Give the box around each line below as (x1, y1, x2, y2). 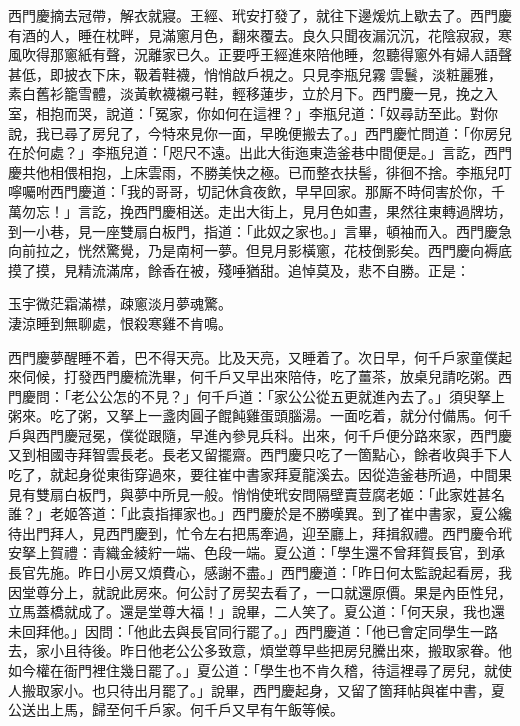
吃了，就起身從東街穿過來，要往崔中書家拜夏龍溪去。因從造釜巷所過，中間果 (8, 464, 512, 485)
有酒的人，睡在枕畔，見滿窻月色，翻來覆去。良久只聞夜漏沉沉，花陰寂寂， (8, 24, 498, 45)
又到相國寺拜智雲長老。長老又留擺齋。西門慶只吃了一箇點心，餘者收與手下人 (8, 444, 512, 465)
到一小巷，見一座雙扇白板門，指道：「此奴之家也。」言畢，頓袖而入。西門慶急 (8, 220, 512, 241)
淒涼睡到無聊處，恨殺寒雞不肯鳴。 (8, 312, 232, 333)
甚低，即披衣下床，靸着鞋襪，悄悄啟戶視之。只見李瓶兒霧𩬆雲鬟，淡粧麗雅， (8, 63, 502, 84)
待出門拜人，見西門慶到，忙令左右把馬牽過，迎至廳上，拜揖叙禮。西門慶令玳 (8, 522, 512, 543)
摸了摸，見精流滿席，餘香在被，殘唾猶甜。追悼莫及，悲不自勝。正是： (8, 259, 470, 280)
